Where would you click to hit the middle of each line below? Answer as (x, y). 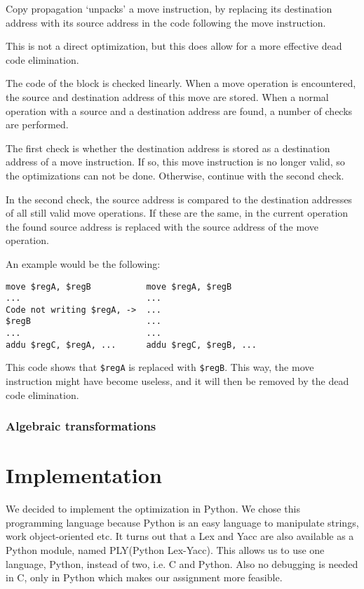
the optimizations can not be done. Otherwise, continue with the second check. (175, 175)
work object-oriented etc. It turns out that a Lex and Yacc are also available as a (180, 536)
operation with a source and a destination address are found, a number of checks (179, 110)
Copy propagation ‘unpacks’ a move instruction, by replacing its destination (169, 8)
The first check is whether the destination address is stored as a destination (168, 148)
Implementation (84, 475)
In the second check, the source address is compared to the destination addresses (179, 199)
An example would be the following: (83, 263)
